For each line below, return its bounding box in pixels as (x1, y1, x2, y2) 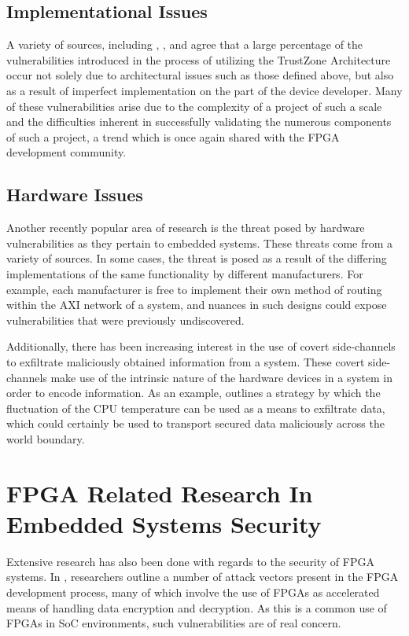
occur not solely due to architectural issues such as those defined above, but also (6, 67, 394, 83)
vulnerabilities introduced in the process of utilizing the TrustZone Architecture (6, 51, 391, 68)
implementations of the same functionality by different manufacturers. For (6, 265, 363, 281)
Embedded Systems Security (6, 507, 322, 539)
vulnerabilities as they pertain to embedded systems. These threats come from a (6, 234, 393, 251)
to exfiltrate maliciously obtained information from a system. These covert (6, 353, 365, 369)
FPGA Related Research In (6, 476, 313, 509)
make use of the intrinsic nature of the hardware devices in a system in (50, 369, 392, 385)
